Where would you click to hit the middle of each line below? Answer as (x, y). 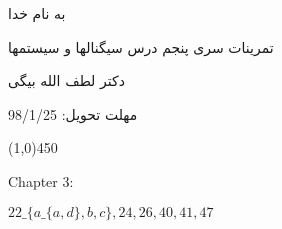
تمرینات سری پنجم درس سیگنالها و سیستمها (141, 46)
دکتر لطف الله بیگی (66, 80)
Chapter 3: (41, 180)
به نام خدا (37, 13)
